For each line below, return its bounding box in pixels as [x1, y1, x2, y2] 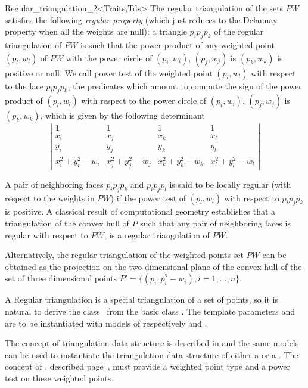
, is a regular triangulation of [104, 228, 210, 241]
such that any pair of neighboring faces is [140, 216, 291, 229]
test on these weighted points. [5, 371, 114, 384]
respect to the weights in [5, 191, 95, 204]
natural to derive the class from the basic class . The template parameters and [5, 305, 295, 317]
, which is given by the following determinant [40, 109, 205, 122]
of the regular [214, 25, 264, 38]
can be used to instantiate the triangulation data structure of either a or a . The [5, 348, 298, 361]
